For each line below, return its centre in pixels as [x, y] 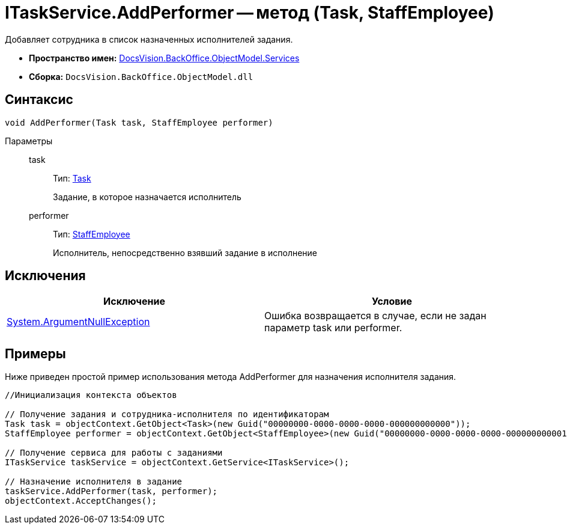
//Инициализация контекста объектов [91, 395]
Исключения [45, 276]
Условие [392, 301]
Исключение [134, 301]
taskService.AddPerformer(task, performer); [111, 491]
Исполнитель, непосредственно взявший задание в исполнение [185, 252]
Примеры [35, 353]
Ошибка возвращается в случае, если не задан [375, 316]
